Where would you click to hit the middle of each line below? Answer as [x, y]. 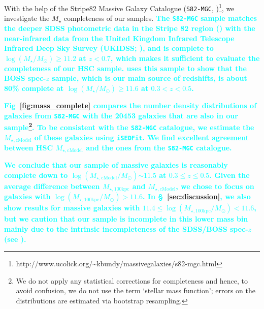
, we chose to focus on [215, 186]
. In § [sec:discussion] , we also [196, 196]
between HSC [29, 147]
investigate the [27, 18]
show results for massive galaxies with [72, 208]
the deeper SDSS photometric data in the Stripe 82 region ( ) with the [130, 28]
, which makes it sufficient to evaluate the [185, 58]
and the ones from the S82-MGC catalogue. [159, 147]
